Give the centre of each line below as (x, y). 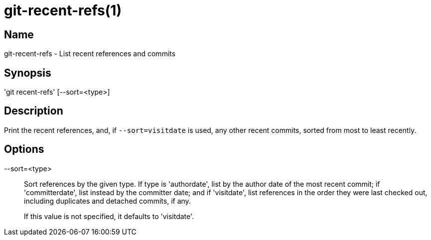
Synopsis (28, 73)
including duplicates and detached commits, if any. (107, 201)
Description (34, 111)
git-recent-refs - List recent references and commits (90, 54)
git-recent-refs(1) (63, 10)
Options (24, 149)
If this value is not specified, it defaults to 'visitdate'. (109, 216)
